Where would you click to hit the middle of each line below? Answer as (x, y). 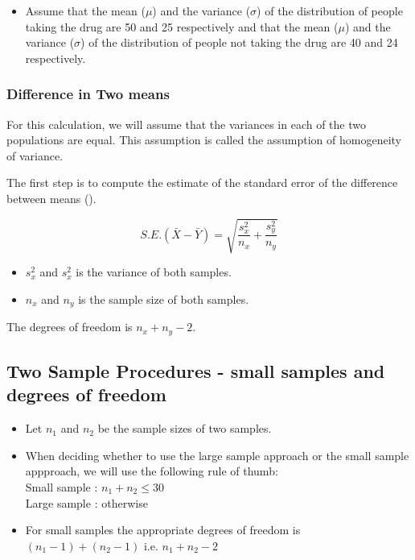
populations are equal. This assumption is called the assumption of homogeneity (204, 140)
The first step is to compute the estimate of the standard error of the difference (202, 183)
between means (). (51, 198)
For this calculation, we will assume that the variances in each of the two (186, 124)
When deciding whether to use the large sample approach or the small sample (217, 455)
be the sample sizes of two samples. (185, 428)
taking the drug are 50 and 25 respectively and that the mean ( (182, 26)
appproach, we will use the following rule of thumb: (152, 471)
